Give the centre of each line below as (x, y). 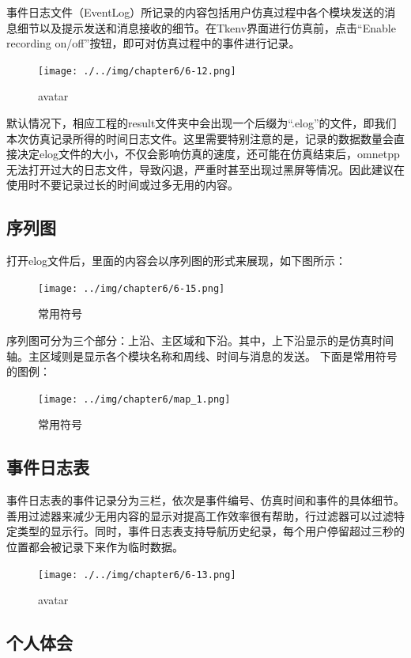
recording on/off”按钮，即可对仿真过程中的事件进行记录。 (153, 43)
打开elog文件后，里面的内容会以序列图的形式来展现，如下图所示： (177, 261)
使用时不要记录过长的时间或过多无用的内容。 (123, 185)
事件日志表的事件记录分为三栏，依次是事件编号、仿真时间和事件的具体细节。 (205, 500)
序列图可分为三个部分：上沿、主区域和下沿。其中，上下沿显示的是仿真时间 (200, 340)
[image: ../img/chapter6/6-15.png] (132, 288)
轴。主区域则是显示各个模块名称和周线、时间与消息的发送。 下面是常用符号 (202, 355)
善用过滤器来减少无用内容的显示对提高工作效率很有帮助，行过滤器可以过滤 (200, 515)
